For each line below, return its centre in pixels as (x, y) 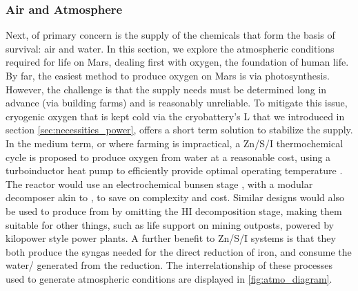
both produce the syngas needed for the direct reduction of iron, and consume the (179, 251)
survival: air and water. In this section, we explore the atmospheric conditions (170, 48)
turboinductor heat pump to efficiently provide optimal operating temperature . (174, 170)
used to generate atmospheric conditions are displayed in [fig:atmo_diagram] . (169, 278)
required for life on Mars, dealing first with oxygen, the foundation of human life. (177, 62)
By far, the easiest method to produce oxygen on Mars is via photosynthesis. (168, 75)
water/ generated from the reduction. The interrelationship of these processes (169, 265)
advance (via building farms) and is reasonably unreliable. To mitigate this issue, (177, 103)
